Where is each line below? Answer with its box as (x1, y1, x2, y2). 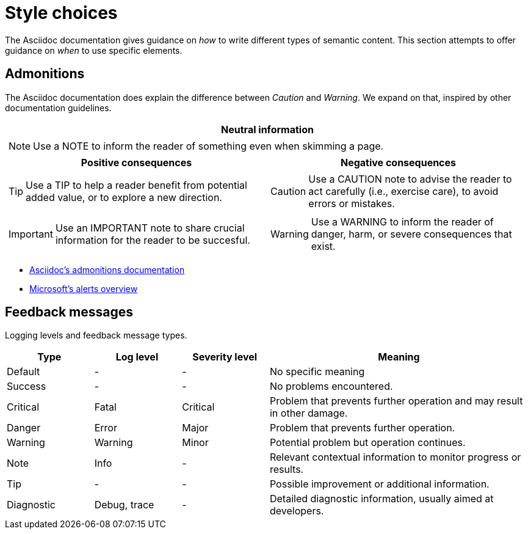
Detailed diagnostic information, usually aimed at (269, 492, 494, 505)
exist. (311, 240, 336, 252)
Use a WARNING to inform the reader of (311, 215, 494, 228)
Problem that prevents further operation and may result (269, 395, 523, 408)
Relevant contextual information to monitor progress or (269, 451, 521, 464)
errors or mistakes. (308, 197, 395, 210)
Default (7, 365, 40, 378)
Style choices (5, 2, 118, 23)
